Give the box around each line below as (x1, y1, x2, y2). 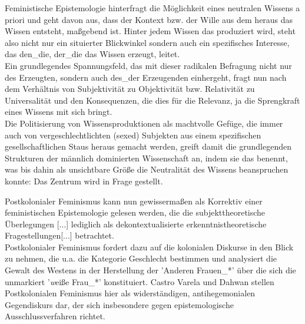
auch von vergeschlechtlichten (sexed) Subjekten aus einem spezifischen (5, 128, 261, 141)
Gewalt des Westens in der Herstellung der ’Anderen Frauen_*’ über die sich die (5, 264, 296, 276)
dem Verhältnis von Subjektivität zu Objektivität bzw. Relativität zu (5, 82, 255, 95)
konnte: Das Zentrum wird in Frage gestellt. (5, 174, 163, 187)
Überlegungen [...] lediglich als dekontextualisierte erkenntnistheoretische (5, 217, 267, 230)
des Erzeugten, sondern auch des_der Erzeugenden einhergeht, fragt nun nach (5, 71, 287, 83)
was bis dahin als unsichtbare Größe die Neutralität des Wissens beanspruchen (5, 163, 289, 176)
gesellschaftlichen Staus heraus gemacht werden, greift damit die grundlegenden (5, 140, 291, 153)
